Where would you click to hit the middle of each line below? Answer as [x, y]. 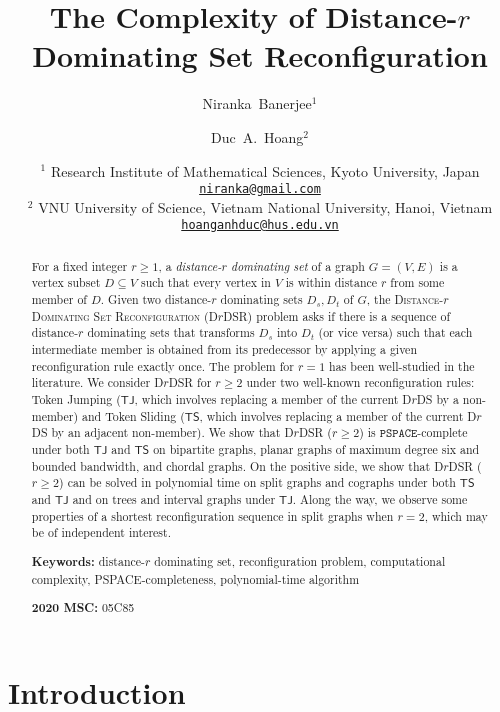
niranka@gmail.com [260, 189]
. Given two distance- [156, 299]
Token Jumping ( [76, 399]
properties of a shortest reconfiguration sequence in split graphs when [212, 515]
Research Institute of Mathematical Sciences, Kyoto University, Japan [265, 170]
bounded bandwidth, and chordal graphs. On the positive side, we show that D [237, 465]
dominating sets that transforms [171, 332]
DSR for [190, 382]
